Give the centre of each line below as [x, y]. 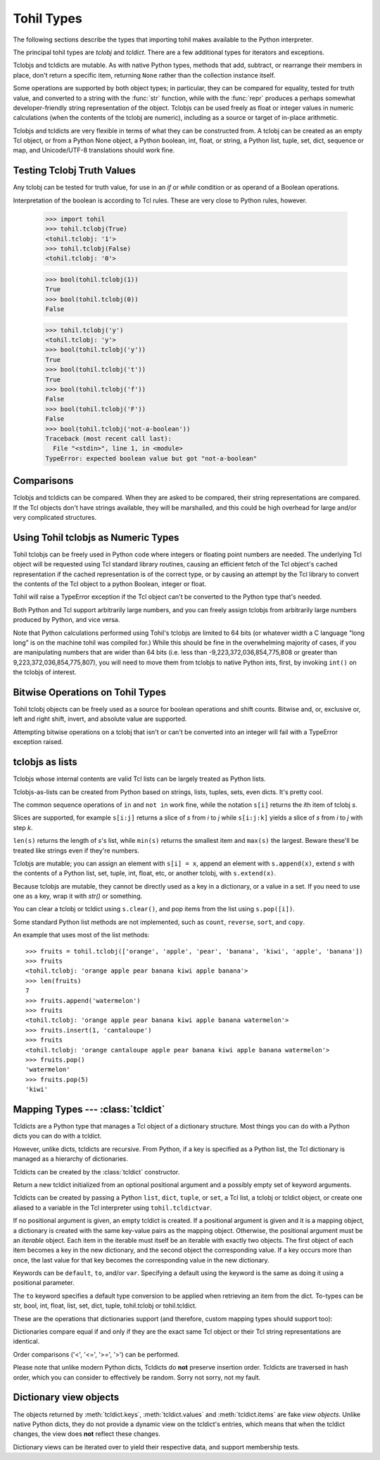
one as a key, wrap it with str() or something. [78, 896]
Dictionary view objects [66, 1398]
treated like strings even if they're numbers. [76, 851]
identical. [26, 1342]
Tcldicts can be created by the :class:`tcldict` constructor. [96, 1172]
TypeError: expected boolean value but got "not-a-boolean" [151, 458]
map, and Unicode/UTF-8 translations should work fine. [94, 150]
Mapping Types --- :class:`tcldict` [89, 1109]
